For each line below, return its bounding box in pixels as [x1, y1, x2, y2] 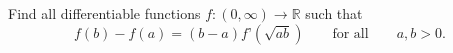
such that [305, 3, 363, 23]
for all [332, 26, 369, 41]
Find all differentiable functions [8, 3, 201, 23]
